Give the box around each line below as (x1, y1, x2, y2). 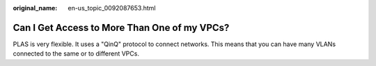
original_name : (13, 4, 58, 12)
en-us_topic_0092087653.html (68, 4, 156, 12)
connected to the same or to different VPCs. (13, 49, 139, 58)
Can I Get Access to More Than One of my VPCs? (13, 21, 230, 34)
